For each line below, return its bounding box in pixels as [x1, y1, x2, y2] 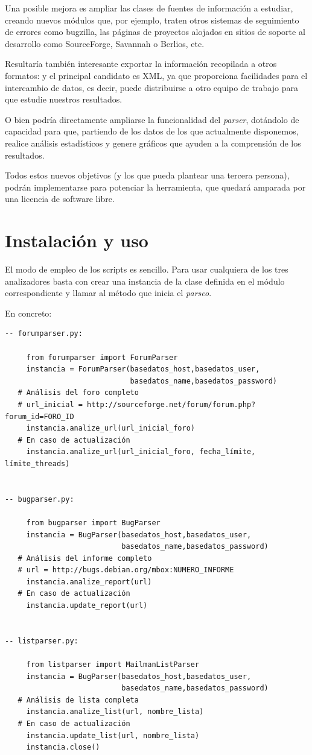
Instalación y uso [5, 228, 148, 253]
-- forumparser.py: [5, 329, 83, 338]
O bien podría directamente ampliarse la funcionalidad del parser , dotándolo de [5, 113, 299, 125]
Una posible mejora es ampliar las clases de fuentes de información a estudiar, [5, 2, 293, 14]
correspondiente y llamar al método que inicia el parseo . [5, 286, 212, 299]
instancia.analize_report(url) [26, 577, 152, 586]
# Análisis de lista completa [18, 695, 139, 704]
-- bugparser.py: [5, 494, 74, 504]
